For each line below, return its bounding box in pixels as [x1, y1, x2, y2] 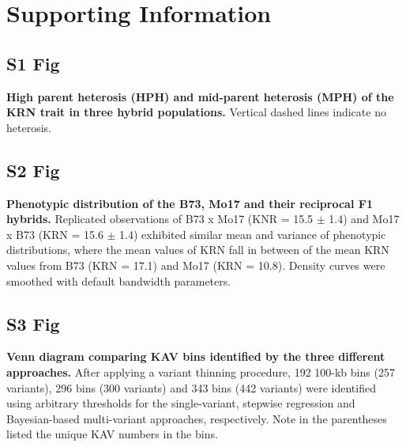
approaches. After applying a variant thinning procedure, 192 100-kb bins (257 [6, 363, 395, 380]
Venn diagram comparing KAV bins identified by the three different [6, 348, 385, 365]
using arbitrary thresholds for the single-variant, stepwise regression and [6, 395, 355, 411]
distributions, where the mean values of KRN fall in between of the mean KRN [6, 241, 389, 258]
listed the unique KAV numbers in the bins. [6, 426, 218, 442]
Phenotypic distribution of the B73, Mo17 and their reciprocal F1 [6, 195, 373, 211]
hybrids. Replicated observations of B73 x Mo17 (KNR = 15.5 [6, 210, 314, 227]
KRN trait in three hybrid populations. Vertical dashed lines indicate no [6, 104, 386, 120]
